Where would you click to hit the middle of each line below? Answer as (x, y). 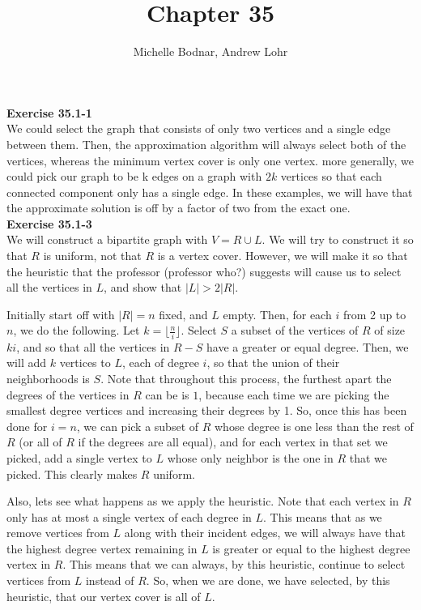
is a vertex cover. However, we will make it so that (283, 256)
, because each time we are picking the (294, 394)
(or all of (40, 442)
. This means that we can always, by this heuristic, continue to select (234, 564)
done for (27, 426)
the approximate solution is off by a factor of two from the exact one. (179, 208)
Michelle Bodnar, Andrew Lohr (210, 51)
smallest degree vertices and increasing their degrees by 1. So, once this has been (207, 410)
